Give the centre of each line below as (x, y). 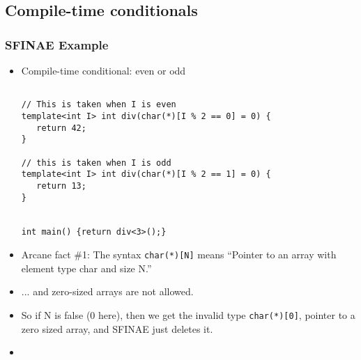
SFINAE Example (57, 44)
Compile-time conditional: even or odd (103, 70)
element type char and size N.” (86, 268)
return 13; (61, 186)
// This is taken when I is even (99, 105)
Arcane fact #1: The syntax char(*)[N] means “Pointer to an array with (179, 255)
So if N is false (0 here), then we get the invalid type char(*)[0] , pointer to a (188, 314)
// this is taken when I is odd (96, 163)
